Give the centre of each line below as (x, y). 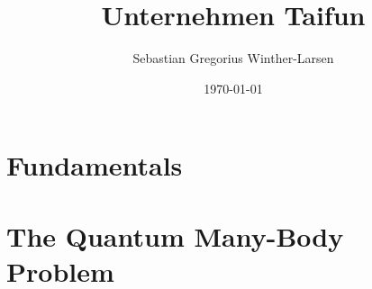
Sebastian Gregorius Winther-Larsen (233, 58)
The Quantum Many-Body (175, 235)
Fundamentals (95, 165)
